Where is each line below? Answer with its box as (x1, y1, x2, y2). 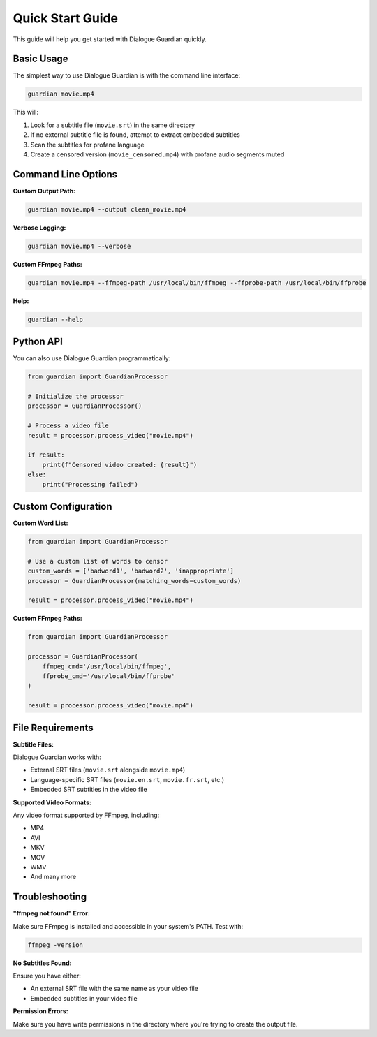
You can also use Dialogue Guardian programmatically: (13, 354, 171, 362)
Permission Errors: (13, 1007, 69, 1015)
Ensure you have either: (13, 971, 82, 980)
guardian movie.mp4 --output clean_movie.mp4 (27, 205, 186, 213)
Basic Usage (13, 53, 68, 65)
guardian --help (27, 315, 84, 323)
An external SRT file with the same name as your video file (30, 985, 199, 993)
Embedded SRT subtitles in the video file (30, 786, 147, 794)
